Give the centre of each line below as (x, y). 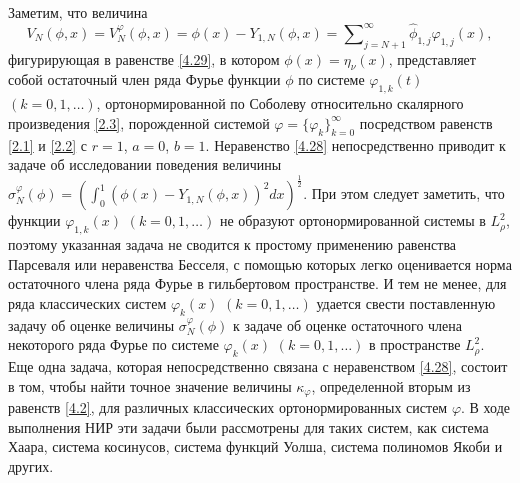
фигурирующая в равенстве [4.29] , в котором (144, 58)
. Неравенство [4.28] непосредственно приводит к (355, 144)
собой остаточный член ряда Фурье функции (144, 79)
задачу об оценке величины (91, 324)
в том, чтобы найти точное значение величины (150, 385)
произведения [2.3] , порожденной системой (139, 122)
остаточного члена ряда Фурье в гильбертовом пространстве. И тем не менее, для (257, 283)
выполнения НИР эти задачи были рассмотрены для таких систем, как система (248, 426)
